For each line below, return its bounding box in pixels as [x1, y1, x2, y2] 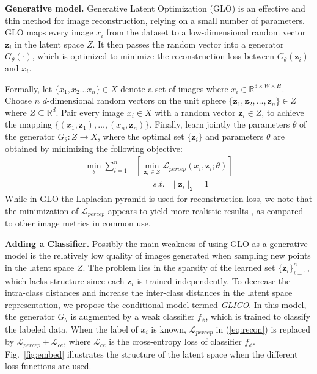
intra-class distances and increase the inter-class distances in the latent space [5, 286, 293, 299]
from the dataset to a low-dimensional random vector [106, 26, 306, 38]
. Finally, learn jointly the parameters [149, 118, 290, 131]
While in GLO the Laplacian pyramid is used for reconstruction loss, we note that [5, 192, 313, 204]
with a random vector [155, 106, 236, 118]
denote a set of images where [120, 82, 228, 95]
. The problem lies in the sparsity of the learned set [82, 261, 275, 273]
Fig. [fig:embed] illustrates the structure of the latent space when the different [5, 347, 298, 360]
